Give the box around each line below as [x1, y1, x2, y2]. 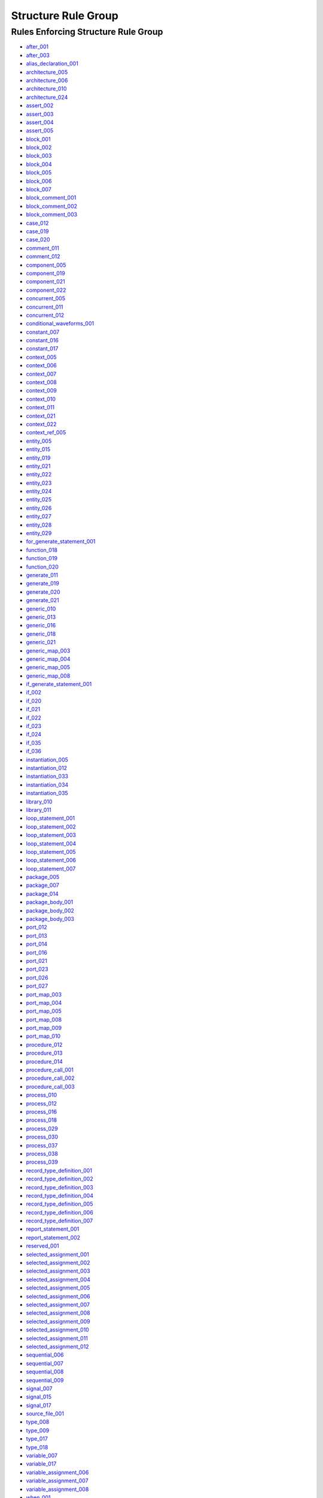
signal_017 [26, 1402, 52, 1409]
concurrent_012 [26, 312, 65, 319]
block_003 [26, 152, 52, 159]
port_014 [26, 941, 48, 948]
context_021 [26, 412, 56, 419]
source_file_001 [26, 1410, 64, 1417]
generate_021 [26, 597, 59, 604]
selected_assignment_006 [26, 1292, 90, 1300]
